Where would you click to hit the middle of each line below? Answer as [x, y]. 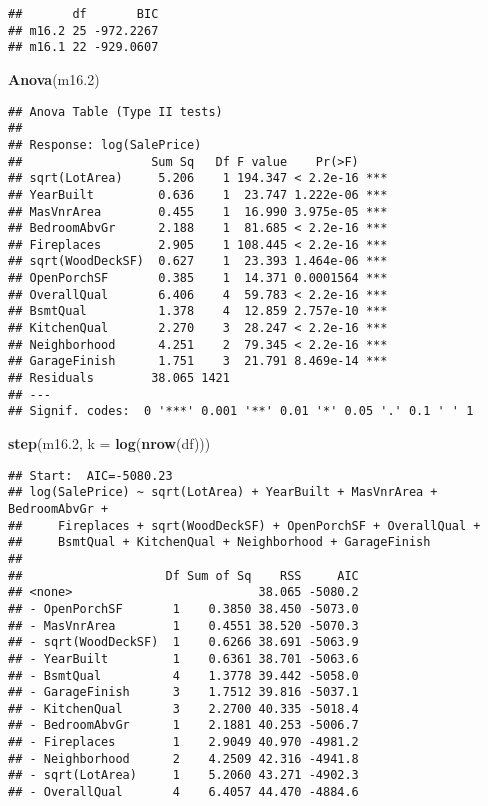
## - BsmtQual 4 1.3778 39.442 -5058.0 [183, 675]
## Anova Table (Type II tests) [115, 111]
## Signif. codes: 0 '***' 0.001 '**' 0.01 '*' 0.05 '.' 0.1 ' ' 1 [241, 411]
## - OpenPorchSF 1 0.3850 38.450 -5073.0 [183, 608]
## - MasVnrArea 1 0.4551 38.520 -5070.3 [183, 625]
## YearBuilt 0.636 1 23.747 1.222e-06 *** [198, 194]
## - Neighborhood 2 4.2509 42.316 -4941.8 [183, 758]
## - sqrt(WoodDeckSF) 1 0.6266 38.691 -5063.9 [183, 642]
